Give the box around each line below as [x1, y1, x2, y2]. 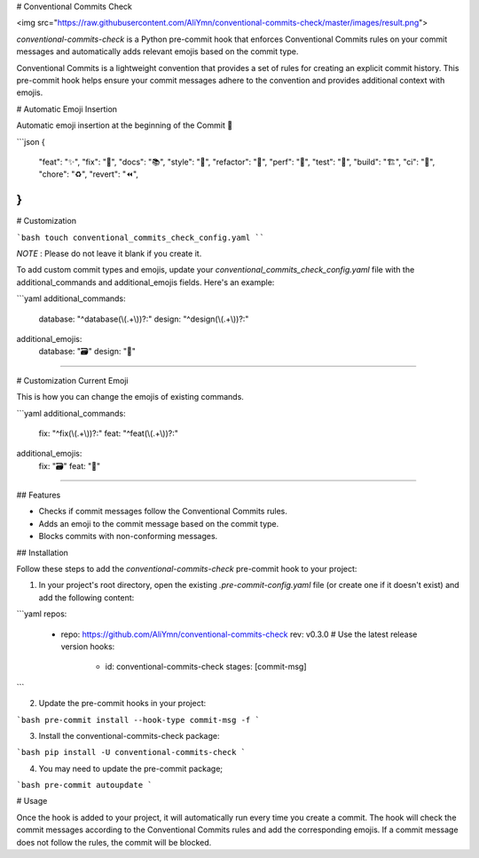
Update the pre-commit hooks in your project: [38, 698, 207, 709]
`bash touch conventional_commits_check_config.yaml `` [16, 232, 265, 242]
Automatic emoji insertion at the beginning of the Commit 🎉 [16, 120, 233, 131]
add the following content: [38, 592, 135, 603]
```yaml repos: [16, 608, 67, 619]
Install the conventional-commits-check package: [38, 730, 220, 741]
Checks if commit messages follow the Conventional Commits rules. [38, 506, 287, 517]
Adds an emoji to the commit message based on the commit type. [38, 518, 279, 528]
